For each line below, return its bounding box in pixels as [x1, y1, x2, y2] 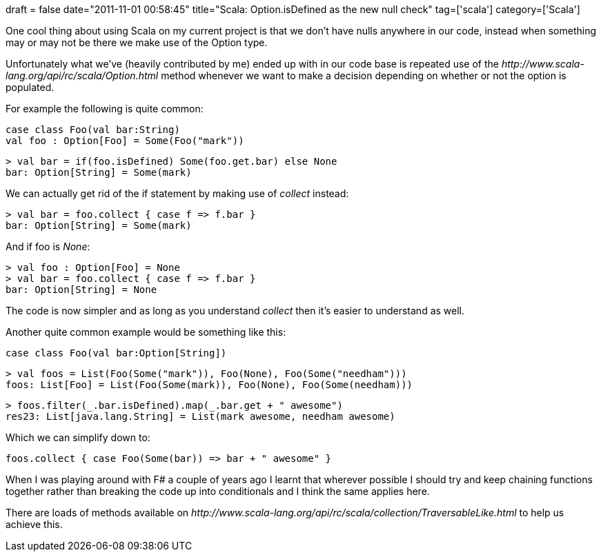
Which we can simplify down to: [6, 432, 150, 443]
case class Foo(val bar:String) [6, 124, 180, 135]
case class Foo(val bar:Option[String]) [6, 347, 227, 358]
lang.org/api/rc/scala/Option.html [6, 70, 159, 81]
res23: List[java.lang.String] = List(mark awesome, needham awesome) [6, 411, 395, 422]
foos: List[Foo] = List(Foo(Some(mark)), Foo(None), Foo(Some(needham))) [6, 379, 413, 390]
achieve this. [6, 518, 63, 530]
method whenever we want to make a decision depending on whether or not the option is [161, 70, 566, 81]
